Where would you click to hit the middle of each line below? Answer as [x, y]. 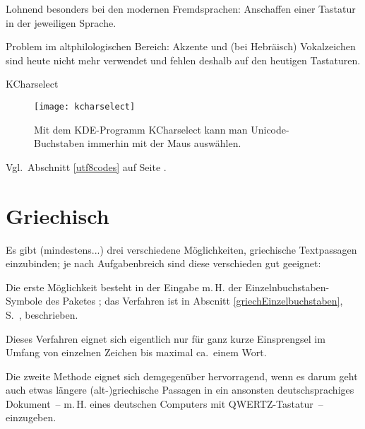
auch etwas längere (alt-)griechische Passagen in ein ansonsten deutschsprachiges [180, 390]
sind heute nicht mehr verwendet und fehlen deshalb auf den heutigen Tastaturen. [183, 60]
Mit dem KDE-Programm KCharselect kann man [141, 129]
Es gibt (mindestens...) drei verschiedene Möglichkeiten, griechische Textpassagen [181, 249]
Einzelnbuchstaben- [287, 287]
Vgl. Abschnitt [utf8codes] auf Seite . [86, 166]
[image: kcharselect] [85, 106]
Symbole [24, 301]
